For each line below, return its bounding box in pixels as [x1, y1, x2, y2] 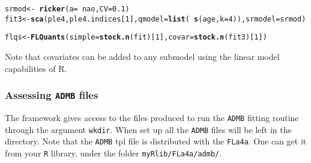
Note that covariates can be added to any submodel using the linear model [5, 50, 280, 62]
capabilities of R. [5, 62, 67, 74]
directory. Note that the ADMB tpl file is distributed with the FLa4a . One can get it [5, 135, 307, 147]
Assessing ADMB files [5, 87, 98, 102]
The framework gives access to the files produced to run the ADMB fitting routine [5, 111, 299, 123]
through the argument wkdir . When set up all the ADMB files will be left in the [5, 123, 292, 135]
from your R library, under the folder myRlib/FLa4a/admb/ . [5, 146, 222, 159]
